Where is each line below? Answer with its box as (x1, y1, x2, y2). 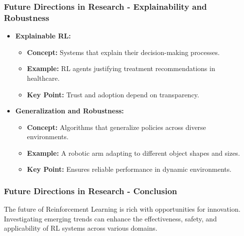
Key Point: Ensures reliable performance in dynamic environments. (27, 164, 232, 174)
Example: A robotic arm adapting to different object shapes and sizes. (27, 147, 240, 158)
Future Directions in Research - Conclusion (4, 185, 177, 197)
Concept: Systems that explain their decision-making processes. (27, 47, 220, 57)
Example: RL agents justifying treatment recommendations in (27, 63, 215, 73)
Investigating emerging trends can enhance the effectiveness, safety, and (4, 213, 217, 223)
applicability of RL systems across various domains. (4, 223, 157, 233)
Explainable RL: (15, 31, 71, 41)
